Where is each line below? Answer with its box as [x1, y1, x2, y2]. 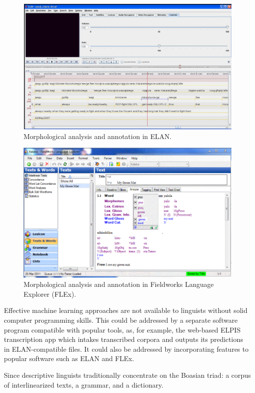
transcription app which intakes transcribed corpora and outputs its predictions [4, 334, 243, 344]
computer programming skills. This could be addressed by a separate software [4, 314, 238, 325]
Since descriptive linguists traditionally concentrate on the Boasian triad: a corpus [4, 369, 251, 380]
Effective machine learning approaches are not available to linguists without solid [4, 305, 248, 315]
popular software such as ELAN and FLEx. [4, 353, 134, 364]
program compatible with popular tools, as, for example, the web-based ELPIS [4, 324, 241, 335]
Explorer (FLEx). [24, 288, 76, 299]
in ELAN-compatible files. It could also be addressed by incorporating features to [4, 343, 249, 354]
